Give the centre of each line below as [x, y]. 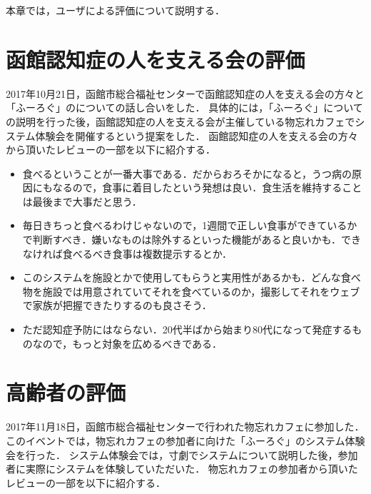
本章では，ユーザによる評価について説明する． [115, 10]
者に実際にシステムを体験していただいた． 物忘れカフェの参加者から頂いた [182, 469]
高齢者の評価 [66, 392]
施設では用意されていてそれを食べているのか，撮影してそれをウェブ [201, 291]
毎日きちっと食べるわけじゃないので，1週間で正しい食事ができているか [190, 225]
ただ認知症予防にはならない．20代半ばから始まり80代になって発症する [187, 329]
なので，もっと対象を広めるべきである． [127, 343]
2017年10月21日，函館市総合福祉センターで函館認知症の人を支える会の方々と [185, 93]
